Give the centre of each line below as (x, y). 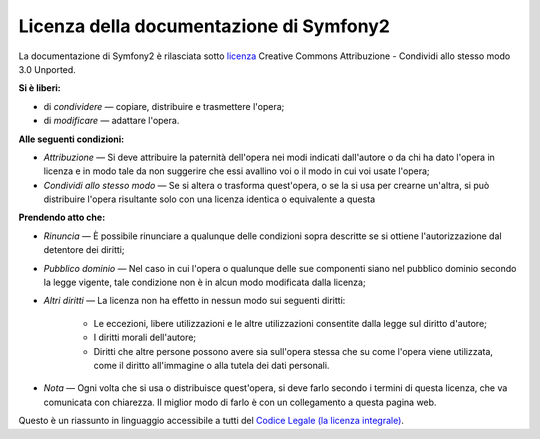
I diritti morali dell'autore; (145, 337)
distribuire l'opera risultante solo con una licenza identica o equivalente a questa (209, 199)
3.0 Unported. (47, 69)
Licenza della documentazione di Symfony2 (204, 26)
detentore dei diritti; (84, 250)
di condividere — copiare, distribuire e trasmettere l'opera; (164, 106)
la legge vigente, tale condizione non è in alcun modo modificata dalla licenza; (204, 282)
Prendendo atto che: (62, 217)
